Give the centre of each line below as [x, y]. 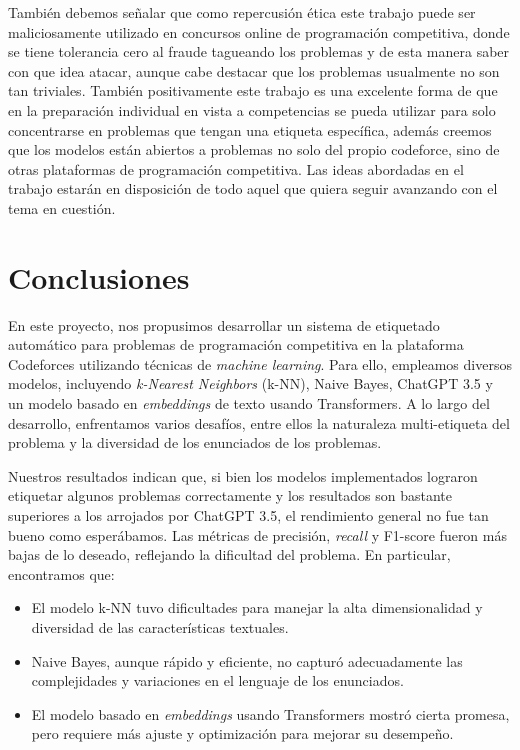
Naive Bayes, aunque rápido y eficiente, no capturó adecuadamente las [247, 660]
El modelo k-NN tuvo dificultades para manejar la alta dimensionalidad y [257, 607]
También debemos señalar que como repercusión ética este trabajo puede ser [242, 12]
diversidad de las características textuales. [160, 626]
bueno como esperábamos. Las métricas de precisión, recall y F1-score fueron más [257, 534]
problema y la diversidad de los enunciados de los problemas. [195, 442]
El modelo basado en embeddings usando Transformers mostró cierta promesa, [270, 713]
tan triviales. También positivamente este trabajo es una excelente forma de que [253, 90]
